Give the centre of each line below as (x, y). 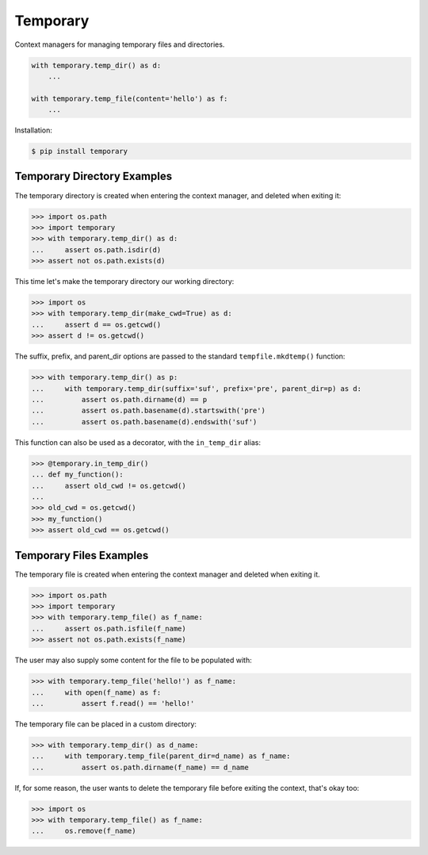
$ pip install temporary (80, 151)
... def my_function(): (78, 475)
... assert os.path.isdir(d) (96, 249)
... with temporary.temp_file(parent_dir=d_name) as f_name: (161, 756)
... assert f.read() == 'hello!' (113, 703)
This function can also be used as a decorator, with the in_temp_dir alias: (138, 442)
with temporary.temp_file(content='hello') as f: (130, 98)
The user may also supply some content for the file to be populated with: (134, 660)
